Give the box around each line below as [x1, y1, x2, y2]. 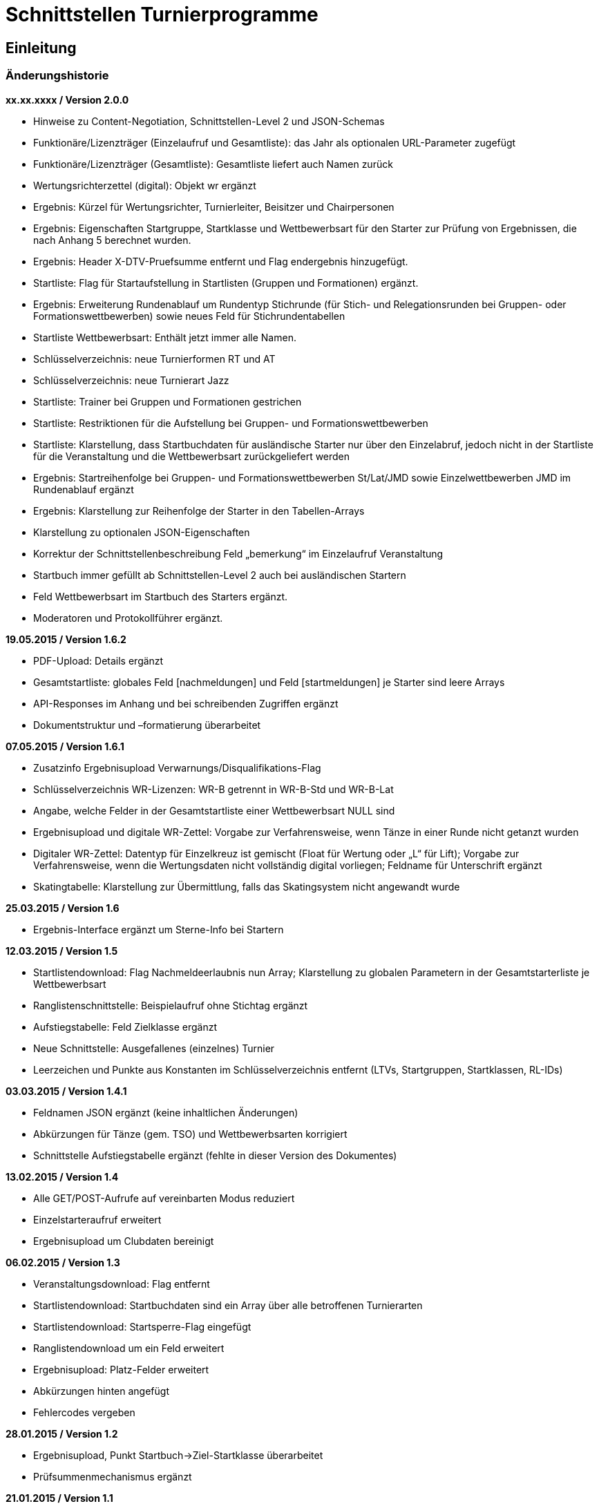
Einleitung [6, 39, 77, 57]
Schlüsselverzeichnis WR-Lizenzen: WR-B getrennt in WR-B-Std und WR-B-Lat [33, 783, 394, 795]
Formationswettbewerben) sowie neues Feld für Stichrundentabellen [33, 309, 345, 322]
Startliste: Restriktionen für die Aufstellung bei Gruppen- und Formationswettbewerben [33, 417, 428, 429]
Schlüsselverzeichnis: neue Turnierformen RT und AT [33, 352, 276, 365]
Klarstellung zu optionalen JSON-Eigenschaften [33, 526, 250, 538]
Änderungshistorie [6, 68, 109, 83]
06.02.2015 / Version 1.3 [6, 1256, 120, 1268]
